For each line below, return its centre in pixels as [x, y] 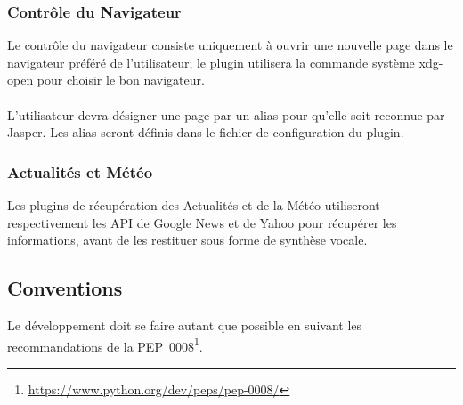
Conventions [65, 288]
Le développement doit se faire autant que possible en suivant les [185, 324]
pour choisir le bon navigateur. [121, 80]
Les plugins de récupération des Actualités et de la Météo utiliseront [194, 205]
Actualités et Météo [80, 171]
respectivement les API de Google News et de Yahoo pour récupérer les [202, 222]
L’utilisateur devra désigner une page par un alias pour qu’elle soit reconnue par [226, 114]
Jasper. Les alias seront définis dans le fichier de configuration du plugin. [206, 132]
